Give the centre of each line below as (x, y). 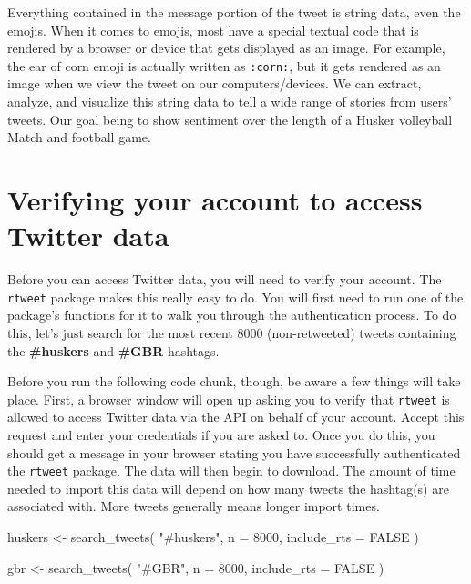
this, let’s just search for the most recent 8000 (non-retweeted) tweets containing (232, 332)
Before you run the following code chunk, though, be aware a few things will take (234, 381)
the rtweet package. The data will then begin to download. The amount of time (231, 471)
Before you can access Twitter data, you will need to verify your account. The (225, 279)
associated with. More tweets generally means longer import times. (194, 506)
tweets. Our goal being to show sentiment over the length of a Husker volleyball (230, 119)
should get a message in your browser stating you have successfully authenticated (234, 452)
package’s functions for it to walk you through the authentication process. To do (232, 315)
